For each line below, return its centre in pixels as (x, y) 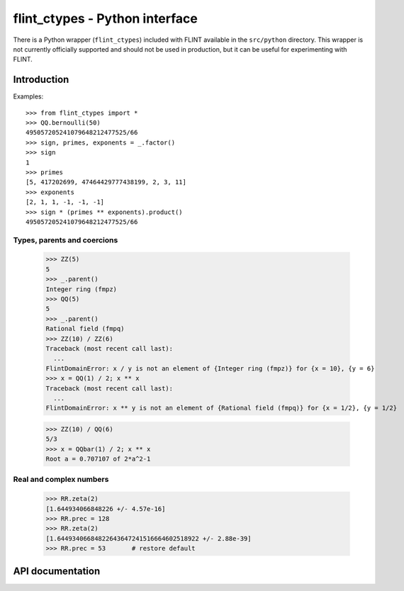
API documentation (57, 571)
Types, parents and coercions (66, 240)
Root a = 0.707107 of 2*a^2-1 (98, 459)
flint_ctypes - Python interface (106, 18)
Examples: (28, 96)
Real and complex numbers (61, 480)
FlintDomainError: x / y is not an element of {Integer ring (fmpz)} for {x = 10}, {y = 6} (210, 368)
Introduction (41, 80)
